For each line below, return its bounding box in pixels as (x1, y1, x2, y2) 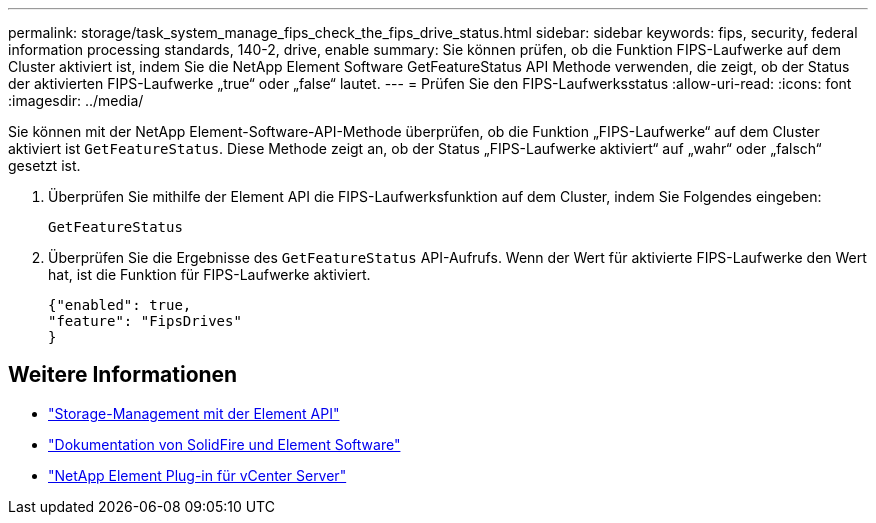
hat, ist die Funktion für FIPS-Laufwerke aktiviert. (48, 266, 371, 283)
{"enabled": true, (48, 297, 192, 313)
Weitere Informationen (8, 362, 238, 388)
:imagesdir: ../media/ (8, 92, 144, 109)
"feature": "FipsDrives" (48, 313, 242, 329)
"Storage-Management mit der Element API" (48, 404, 340, 422)
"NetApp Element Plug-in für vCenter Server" (48, 466, 347, 484)
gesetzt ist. (8, 157, 81, 174)
